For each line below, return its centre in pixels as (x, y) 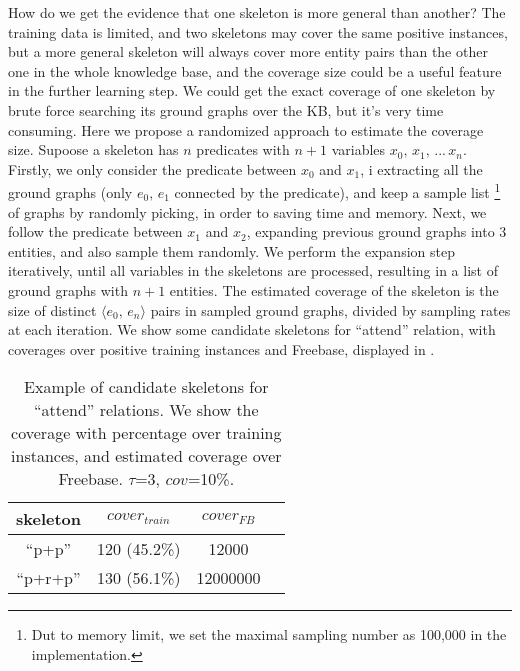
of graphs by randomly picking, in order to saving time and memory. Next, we (247, 211)
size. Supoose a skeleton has (93, 149)
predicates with (243, 149)
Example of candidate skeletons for (146, 387)
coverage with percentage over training (146, 433)
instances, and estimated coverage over (146, 456)
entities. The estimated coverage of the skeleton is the (334, 289)
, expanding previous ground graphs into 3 (376, 231)
